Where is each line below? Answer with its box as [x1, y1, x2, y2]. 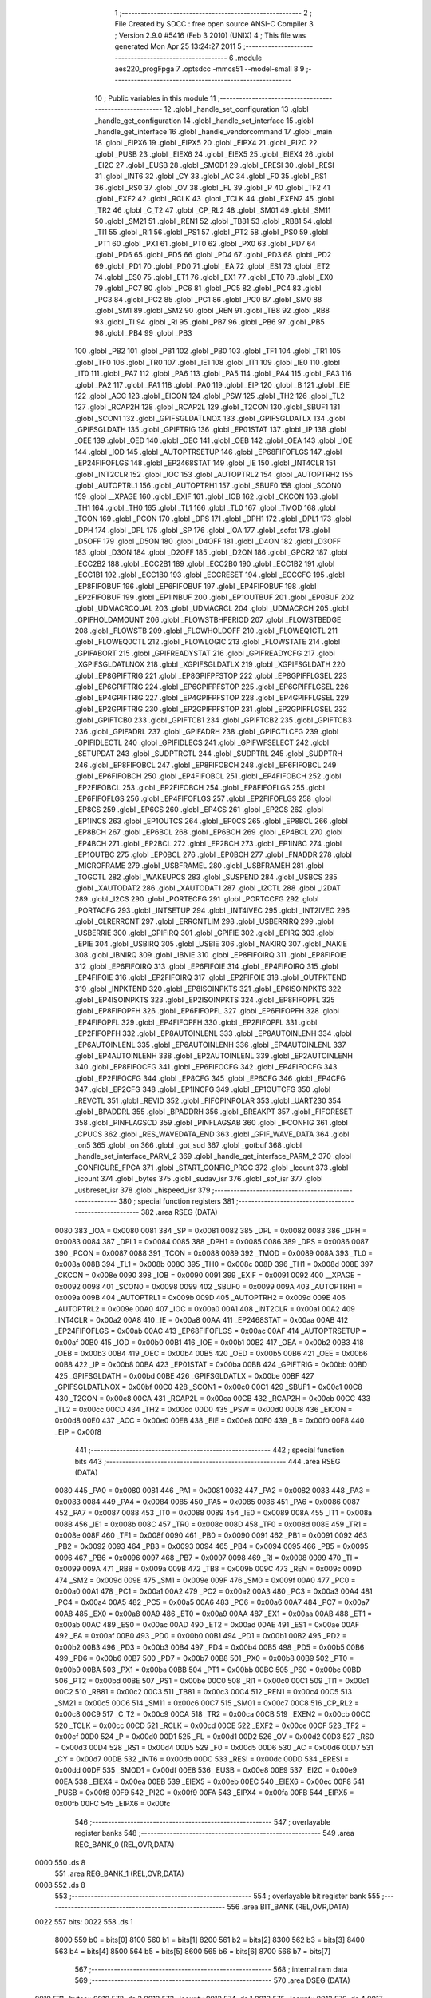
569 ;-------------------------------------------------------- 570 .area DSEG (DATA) [74, 1976, 350, 1985]
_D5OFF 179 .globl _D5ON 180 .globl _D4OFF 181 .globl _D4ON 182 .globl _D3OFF [74, 536, 342, 546]
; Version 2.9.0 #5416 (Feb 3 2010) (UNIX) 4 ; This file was [114, 30, 306, 40]
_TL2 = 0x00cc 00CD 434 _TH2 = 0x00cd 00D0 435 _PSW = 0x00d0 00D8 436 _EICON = [54, 1405, 353, 1415]
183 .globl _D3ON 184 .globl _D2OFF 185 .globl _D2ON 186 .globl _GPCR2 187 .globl [74, 547, 348, 557]
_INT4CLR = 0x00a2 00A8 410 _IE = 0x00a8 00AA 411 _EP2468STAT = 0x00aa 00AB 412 [54, 1315, 349, 1324]
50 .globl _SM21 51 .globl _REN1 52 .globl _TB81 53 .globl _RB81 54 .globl [94, 217, 333, 226]
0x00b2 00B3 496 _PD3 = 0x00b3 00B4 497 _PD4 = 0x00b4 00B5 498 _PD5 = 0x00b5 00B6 [54, 1642, 365, 1652]
